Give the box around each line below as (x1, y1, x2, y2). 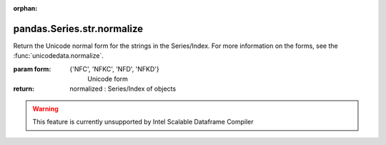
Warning (32, 104, 59, 113)
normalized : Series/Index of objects (69, 84, 177, 93)
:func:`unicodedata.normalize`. (13, 51, 104, 60)
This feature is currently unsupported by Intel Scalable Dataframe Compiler (32, 118, 254, 126)
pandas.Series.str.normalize (13, 22, 144, 35)
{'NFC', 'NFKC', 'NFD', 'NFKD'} (69, 64, 160, 73)
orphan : (13, 4, 38, 12)
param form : (13, 64, 51, 73)
